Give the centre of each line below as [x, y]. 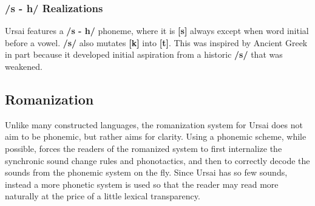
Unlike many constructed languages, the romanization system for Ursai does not [154, 124]
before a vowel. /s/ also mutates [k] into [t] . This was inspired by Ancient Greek [156, 42]
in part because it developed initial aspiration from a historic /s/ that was [144, 54]
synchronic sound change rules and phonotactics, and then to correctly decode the [157, 160]
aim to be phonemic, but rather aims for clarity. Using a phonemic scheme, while [156, 136]
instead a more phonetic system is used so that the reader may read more [142, 184]
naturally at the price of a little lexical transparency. [103, 196]
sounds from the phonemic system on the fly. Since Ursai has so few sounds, [146, 172]
